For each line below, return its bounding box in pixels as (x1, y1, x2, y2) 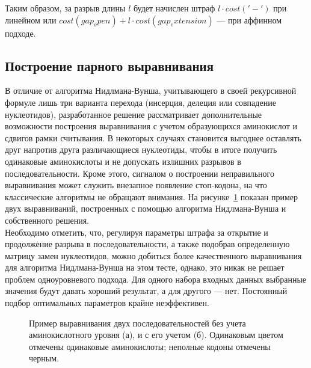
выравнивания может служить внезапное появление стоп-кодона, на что (5, 179, 267, 191)
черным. (29, 352, 59, 364)
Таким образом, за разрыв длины (5, 2, 126, 14)
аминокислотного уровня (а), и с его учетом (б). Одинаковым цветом (29, 328, 283, 341)
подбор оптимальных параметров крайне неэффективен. (5, 296, 209, 309)
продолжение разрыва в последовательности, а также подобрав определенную (5, 238, 290, 250)
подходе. (5, 26, 36, 39)
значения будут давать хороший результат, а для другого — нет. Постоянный (5, 284, 288, 297)
